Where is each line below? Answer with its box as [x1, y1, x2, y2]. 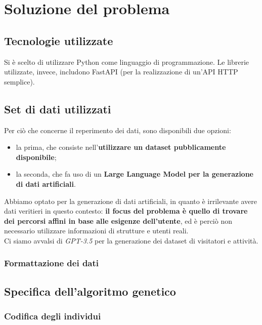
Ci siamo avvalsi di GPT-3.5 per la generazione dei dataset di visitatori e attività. [4, 235, 258, 246]
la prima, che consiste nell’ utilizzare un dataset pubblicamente [16, 142, 226, 152]
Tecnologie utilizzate [4, 32, 113, 48]
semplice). [4, 76, 35, 87]
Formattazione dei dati [4, 257, 99, 269]
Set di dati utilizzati [4, 101, 111, 116]
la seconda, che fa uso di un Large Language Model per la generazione [16, 169, 253, 179]
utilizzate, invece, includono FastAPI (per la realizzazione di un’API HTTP [4, 66, 238, 77]
